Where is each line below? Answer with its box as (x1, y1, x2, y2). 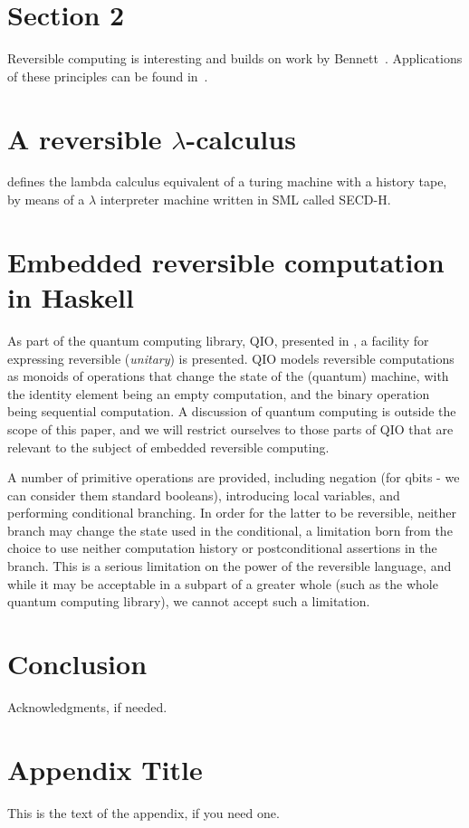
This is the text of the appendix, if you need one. (7, 803, 280, 822)
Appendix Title (7, 750, 203, 787)
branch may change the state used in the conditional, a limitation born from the (7, 520, 453, 539)
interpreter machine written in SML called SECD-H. (100, 190, 391, 209)
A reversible (7, 119, 162, 157)
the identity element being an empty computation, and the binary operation (7, 384, 430, 403)
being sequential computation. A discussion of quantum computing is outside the (7, 402, 456, 421)
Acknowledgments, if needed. (7, 697, 167, 716)
